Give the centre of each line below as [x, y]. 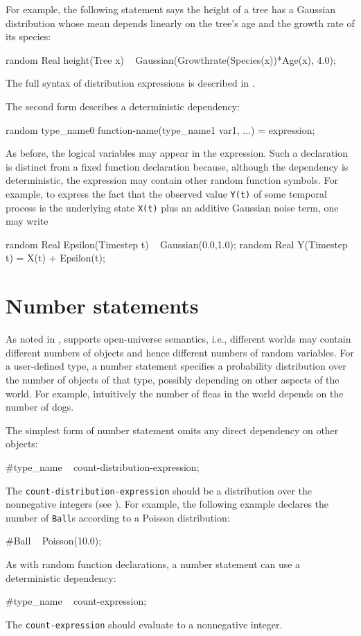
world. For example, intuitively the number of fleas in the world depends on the [175, 393]
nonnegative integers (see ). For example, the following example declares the [167, 504]
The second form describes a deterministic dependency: [123, 106]
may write [27, 221]
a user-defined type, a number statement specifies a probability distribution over [176, 366]
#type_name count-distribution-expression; [103, 466]
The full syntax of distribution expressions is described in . [130, 83]
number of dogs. [40, 407]
